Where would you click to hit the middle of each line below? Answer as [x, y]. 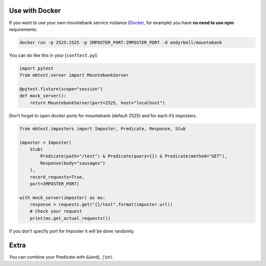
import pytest [36, 68]
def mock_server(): [43, 96]
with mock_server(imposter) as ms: [62, 198]
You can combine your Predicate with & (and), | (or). [61, 257]
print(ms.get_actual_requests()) [70, 218]
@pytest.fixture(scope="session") [61, 89]
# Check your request [56, 211]
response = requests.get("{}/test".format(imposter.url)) [101, 205]
